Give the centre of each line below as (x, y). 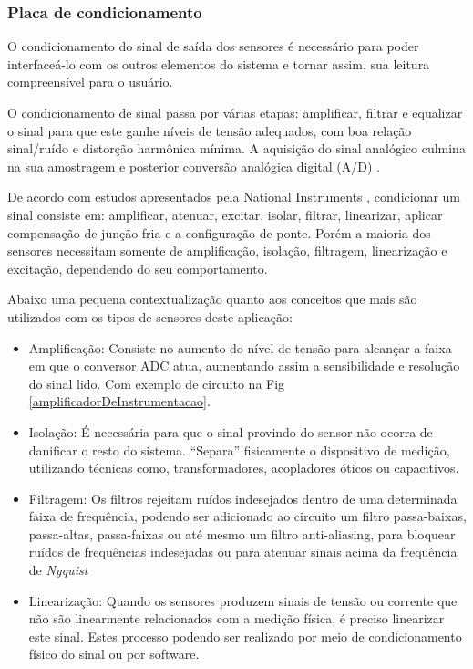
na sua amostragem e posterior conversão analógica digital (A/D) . (194, 166)
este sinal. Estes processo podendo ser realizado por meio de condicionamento (245, 636)
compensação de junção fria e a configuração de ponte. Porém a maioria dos (219, 232)
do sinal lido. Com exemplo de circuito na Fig (157, 383)
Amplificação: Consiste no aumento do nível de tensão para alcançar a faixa (240, 347)
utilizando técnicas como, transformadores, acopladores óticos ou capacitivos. (244, 468)
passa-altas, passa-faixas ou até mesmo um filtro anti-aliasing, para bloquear (242, 533)
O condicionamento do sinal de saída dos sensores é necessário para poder (213, 46)
